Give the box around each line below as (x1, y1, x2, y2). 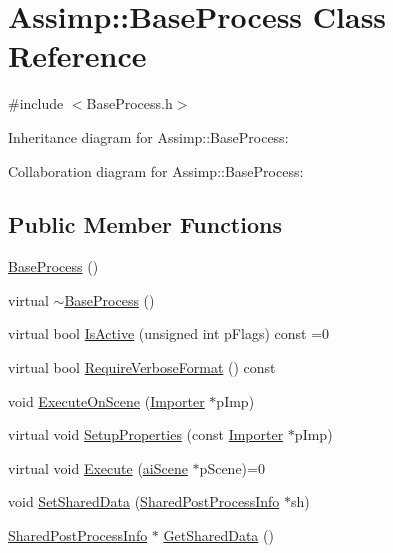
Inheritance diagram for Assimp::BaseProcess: (8, 126, 289, 147)
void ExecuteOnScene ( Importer (8, 390, 205, 411)
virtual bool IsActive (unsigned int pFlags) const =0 (8, 323, 330, 344)
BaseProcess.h (86, 93, 173, 114)
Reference (8, 35, 147, 76)
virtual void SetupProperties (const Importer (8, 424, 284, 445)
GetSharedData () (163, 525, 274, 546)
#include (8, 93, 64, 114)
